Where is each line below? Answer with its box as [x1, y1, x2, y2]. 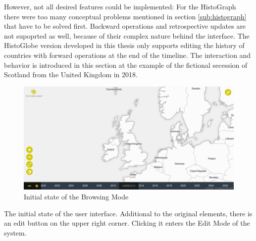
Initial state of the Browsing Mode [24, 192, 129, 202]
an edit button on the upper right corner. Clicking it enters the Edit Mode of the [4, 218, 250, 228]
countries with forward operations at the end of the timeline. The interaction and [4, 49, 251, 60]
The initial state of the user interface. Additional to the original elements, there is [4, 208, 253, 218]
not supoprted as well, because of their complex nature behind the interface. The [4, 30, 250, 41]
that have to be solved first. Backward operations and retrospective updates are [4, 21, 246, 31]
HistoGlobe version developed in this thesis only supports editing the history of [4, 40, 245, 50]
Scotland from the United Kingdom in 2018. [4, 69, 138, 80]
